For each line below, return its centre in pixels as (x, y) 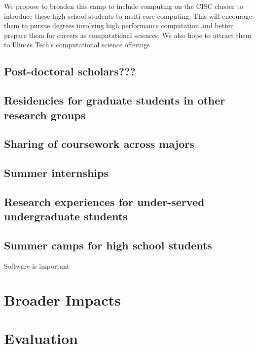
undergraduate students (66, 216)
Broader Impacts (62, 299)
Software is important (37, 265)
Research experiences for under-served (104, 201)
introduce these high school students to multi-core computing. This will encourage (128, 16)
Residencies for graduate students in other (115, 100)
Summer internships (56, 173)
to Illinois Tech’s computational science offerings (77, 45)
